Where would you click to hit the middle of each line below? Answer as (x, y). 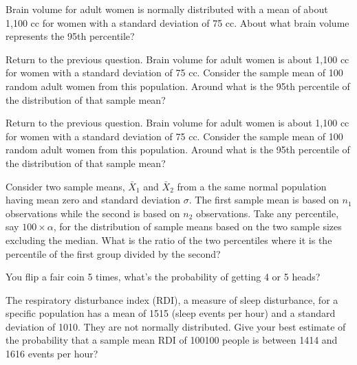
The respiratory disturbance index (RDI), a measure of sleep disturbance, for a (172, 299)
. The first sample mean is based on (264, 200)
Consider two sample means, (65, 186)
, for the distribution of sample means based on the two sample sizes (197, 226)
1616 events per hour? (52, 354)
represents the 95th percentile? (70, 36)
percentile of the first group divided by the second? (113, 253)
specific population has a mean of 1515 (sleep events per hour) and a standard (171, 313)
